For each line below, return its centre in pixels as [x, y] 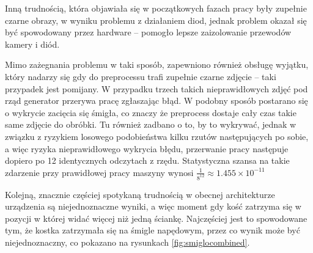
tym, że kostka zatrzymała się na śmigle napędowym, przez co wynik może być [153, 230]
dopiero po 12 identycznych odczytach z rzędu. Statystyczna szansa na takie [147, 160]
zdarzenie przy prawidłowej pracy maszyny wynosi [99, 172]
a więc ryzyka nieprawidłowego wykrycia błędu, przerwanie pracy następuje [147, 148]
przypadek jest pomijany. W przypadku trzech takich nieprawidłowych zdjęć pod [156, 88]
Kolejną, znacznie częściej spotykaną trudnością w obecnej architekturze [140, 194]
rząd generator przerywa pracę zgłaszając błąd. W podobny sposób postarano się [156, 101]
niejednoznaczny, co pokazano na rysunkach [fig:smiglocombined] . [127, 242]
